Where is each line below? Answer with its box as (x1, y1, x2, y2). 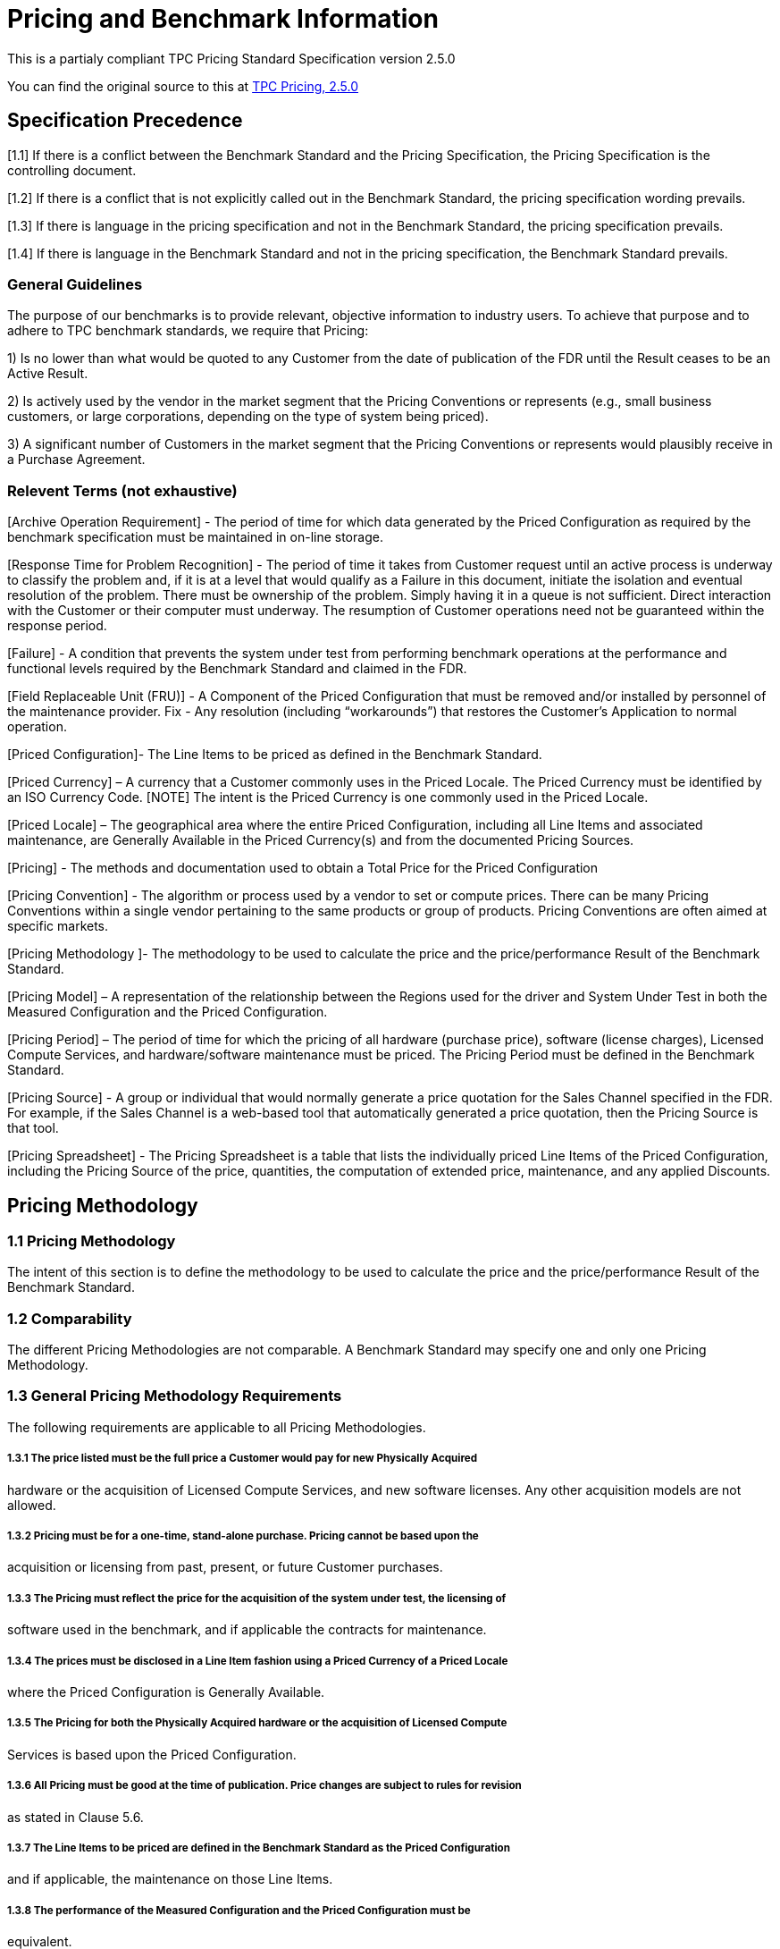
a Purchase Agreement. (7, 451, 146, 468)
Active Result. (7, 366, 88, 382)
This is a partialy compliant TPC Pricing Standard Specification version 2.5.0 (7, 50, 456, 66)
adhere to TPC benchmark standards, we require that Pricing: (7, 323, 369, 339)
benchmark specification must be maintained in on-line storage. (7, 529, 383, 545)
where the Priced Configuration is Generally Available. (7, 1683, 325, 1700)
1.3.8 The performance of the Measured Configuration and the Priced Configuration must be (7, 1903, 471, 1917)
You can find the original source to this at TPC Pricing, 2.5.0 (7, 78, 359, 94)
